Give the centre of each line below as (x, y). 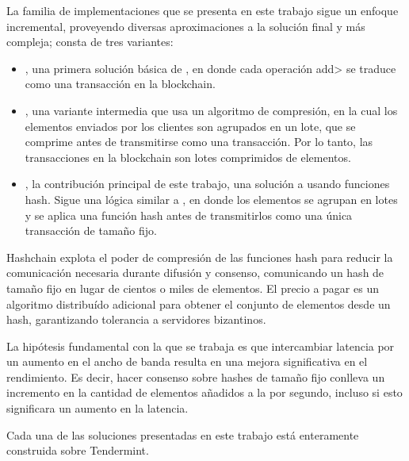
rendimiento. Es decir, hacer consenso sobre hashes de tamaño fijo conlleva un (196, 376)
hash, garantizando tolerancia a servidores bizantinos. (136, 319)
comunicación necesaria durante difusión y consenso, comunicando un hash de (195, 273)
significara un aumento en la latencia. (97, 408)
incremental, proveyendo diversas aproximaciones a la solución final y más (186, 26)
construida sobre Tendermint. (78, 450)
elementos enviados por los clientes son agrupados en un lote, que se (190, 126)
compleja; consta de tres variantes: (90, 42)
